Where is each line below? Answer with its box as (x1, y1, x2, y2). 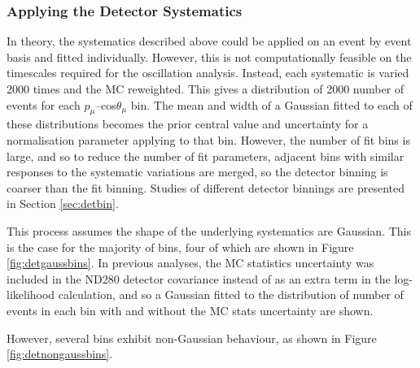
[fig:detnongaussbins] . (7, 345, 113, 362)
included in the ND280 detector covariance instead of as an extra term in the (7, 270, 391, 287)
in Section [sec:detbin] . (7, 195, 119, 212)
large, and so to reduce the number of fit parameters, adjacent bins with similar (7, 147, 405, 164)
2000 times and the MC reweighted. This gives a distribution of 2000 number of (7, 80, 405, 97)
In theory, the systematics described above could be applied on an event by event (7, 32, 412, 50)
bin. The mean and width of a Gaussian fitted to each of (130, 96, 413, 113)
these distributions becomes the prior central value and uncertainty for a (7, 115, 369, 132)
